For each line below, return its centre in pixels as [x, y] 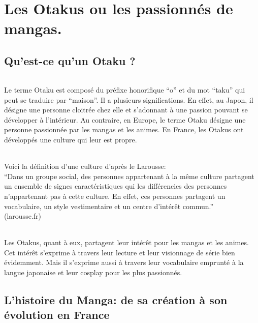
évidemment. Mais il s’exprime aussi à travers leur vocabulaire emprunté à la [124, 262]
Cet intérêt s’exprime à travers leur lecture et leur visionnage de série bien [120, 252]
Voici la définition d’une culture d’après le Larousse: [85, 166]
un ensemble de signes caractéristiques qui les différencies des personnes [116, 186]
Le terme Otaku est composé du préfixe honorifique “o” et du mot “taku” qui [125, 89]
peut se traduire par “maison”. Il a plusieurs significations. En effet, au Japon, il [129, 99]
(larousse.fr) [23, 216]
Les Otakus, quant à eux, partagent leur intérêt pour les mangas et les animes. [126, 242]
